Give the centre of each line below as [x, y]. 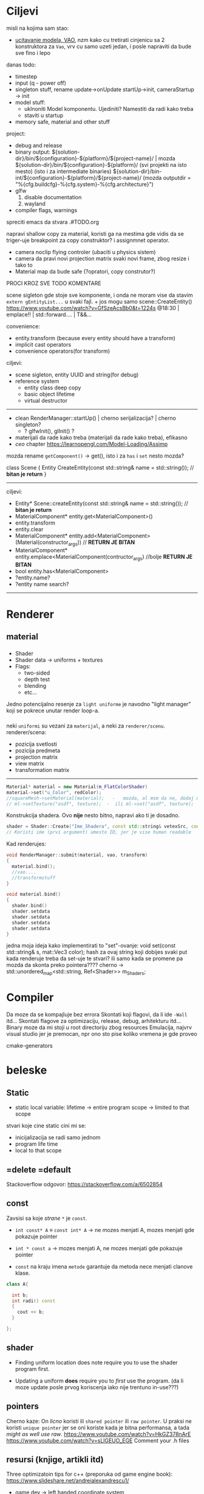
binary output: [32, 152]
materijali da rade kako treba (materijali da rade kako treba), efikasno [101, 437]
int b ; [20, 1295]
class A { [17, 1284]
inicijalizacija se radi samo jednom [58, 1138]
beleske [27, 1070]
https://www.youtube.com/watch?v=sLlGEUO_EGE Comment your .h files [98, 1440]
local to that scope [38, 1150]
